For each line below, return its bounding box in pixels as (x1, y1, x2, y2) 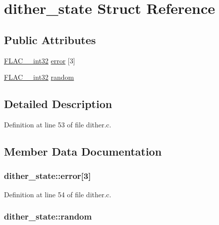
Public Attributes (4, 32, 96, 47)
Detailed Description (4, 96, 112, 112)
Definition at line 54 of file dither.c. (4, 189, 111, 199)
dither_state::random (4, 210, 92, 223)
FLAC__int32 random (4, 72, 74, 82)
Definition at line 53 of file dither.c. (4, 119, 111, 129)
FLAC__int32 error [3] (4, 55, 75, 65)
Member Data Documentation (4, 143, 162, 159)
